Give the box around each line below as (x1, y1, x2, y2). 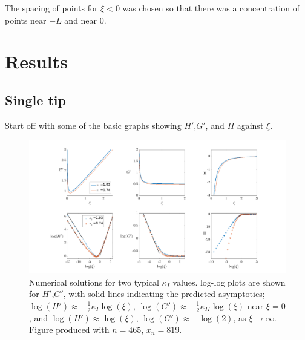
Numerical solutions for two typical (29, 275, 159, 288)
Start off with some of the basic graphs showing (5, 119, 182, 131)
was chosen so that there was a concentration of (122, 2, 300, 14)
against (237, 119, 264, 131)
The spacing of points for (5, 2, 98, 14)
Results (5, 49, 68, 74)
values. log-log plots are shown (172, 275, 286, 288)
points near (5, 13, 47, 26)
